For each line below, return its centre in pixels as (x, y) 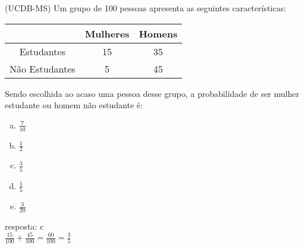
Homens (158, 33)
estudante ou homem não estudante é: (74, 105)
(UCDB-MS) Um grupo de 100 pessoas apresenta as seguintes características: (145, 8)
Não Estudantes (43, 68)
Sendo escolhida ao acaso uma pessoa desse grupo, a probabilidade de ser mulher (152, 93)
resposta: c (24, 226)
